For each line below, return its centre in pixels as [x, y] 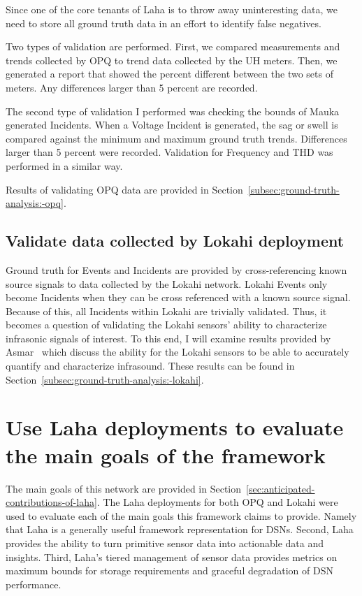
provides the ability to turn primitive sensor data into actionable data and [165, 543]
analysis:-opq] [35, 203]
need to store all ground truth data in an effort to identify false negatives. [164, 23]
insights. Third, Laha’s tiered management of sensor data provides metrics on [172, 557]
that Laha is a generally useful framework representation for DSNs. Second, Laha [180, 529]
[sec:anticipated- [281, 488]
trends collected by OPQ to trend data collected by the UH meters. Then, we [172, 60]
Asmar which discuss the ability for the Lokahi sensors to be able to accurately [178, 352]
